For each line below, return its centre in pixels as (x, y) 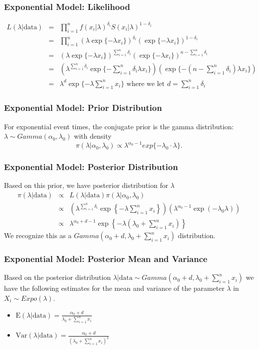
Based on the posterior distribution (58, 277)
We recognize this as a (38, 235)
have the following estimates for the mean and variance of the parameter (114, 288)
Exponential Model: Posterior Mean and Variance (106, 259)
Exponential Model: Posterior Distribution (91, 167)
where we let (146, 84)
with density (93, 136)
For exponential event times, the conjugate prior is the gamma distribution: (119, 126)
